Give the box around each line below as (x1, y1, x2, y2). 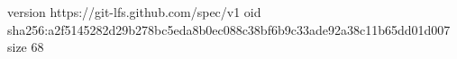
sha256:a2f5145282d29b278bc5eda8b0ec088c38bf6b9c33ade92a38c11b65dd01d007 (7, 20, 451, 38)
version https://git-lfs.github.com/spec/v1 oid (7, 3, 261, 21)
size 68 (7, 38, 44, 56)
